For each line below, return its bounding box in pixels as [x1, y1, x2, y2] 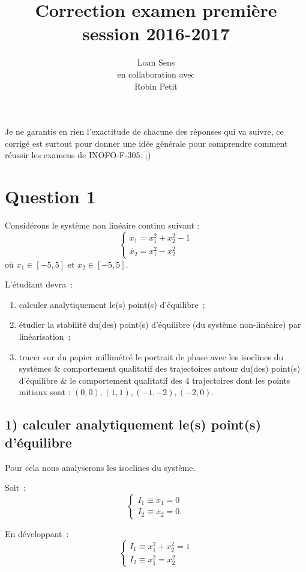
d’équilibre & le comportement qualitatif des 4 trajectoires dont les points [19, 374, 290, 386]
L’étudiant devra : [5, 278, 73, 291]
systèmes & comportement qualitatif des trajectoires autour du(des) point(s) [19, 362, 301, 375]
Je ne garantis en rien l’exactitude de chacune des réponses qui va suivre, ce [5, 125, 284, 138]
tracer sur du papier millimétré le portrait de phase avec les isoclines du [19, 350, 284, 363]
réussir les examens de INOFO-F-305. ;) [5, 149, 151, 161]
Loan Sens [137, 56, 175, 69]
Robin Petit [134, 79, 178, 92]
